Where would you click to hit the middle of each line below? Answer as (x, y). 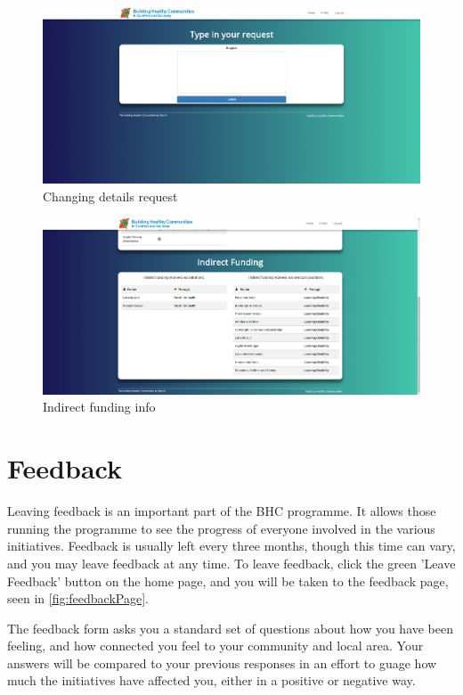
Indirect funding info (99, 407)
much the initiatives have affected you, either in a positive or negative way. (211, 680)
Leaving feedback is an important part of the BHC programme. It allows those (222, 511)
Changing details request (110, 196)
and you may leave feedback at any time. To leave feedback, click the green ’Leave (231, 563)
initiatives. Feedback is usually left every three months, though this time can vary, (231, 546)
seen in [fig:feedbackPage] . (78, 598)
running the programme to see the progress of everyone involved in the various (221, 528)
